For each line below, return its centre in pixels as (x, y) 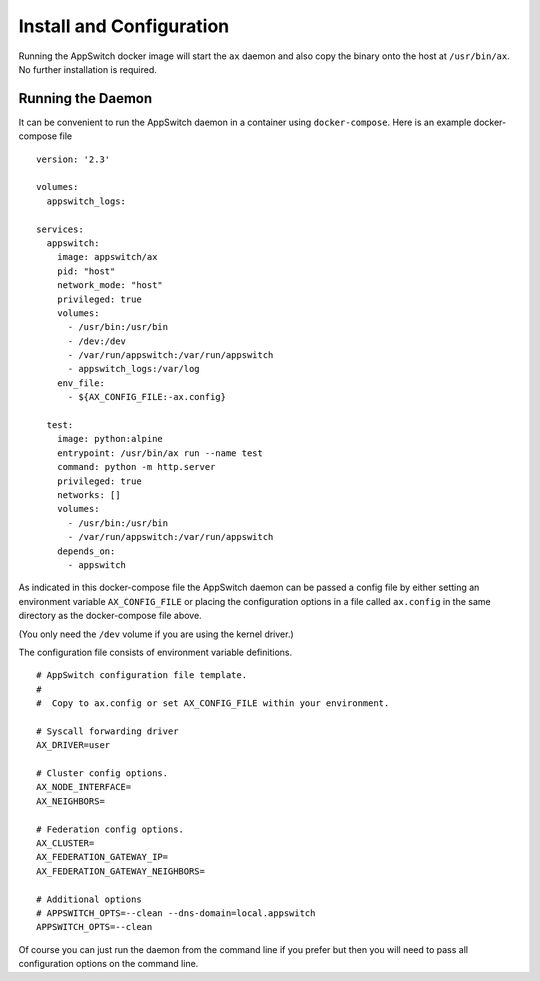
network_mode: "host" (110, 285)
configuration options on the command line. (108, 964)
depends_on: (86, 551)
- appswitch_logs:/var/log (133, 369)
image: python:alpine (110, 439)
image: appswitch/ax (107, 257)
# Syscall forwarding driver (107, 731)
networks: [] (88, 495)
